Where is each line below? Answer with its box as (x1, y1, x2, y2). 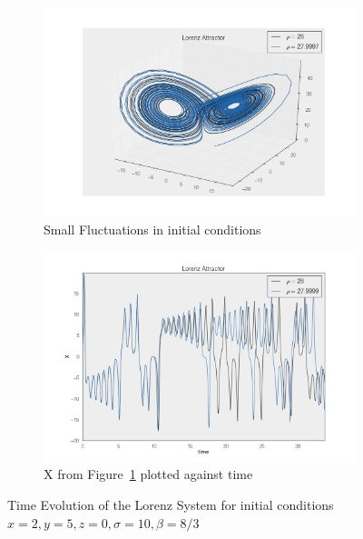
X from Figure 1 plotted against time (44, 464, 253, 484)
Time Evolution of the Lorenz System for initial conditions (7, 494, 334, 514)
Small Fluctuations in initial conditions (44, 220, 261, 239)
